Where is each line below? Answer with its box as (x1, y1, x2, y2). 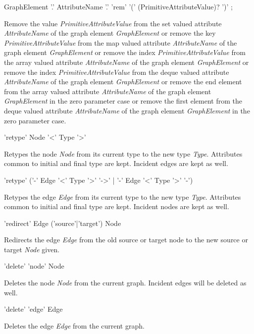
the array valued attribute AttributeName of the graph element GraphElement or (4, 56, 249, 67)
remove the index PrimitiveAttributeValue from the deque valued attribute (4, 66, 229, 77)
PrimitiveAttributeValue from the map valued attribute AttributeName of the (4, 37, 237, 48)
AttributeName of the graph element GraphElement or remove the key (4, 28, 216, 38)
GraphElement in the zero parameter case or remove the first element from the (4, 96, 242, 106)
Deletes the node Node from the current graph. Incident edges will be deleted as (4, 278, 247, 288)
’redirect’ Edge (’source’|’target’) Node (4, 218, 121, 228)
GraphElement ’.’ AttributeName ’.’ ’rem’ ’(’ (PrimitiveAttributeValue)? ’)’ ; (4, 1, 233, 11)
